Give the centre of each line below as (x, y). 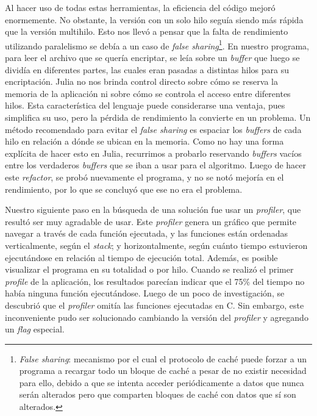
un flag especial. (35, 329)
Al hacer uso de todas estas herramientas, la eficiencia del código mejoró (140, 7)
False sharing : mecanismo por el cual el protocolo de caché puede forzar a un (163, 358)
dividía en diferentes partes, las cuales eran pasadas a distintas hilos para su (147, 69)
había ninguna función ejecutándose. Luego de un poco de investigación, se (145, 293)
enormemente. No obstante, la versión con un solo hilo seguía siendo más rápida (154, 19)
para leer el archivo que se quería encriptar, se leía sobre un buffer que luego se (152, 58)
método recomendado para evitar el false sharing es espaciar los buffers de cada (153, 129)
